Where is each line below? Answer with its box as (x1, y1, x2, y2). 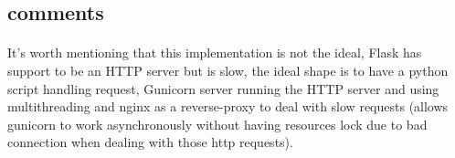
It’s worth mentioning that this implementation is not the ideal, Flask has (7, 43, 422, 62)
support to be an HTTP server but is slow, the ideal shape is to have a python (7, 60, 449, 79)
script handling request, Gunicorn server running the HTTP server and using (7, 79, 439, 98)
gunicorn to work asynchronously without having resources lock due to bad (7, 114, 428, 133)
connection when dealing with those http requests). (7, 132, 293, 152)
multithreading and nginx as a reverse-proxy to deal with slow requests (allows (7, 97, 449, 116)
